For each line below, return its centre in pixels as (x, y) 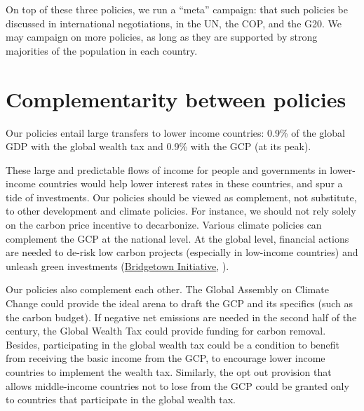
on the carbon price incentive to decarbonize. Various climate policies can (164, 225)
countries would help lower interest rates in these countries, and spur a (191, 183)
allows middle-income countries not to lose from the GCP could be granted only (177, 385)
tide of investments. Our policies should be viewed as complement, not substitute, (181, 197)
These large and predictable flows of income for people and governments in (166, 169)
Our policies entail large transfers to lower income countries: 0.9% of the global (175, 132)
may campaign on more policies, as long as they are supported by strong (162, 37)
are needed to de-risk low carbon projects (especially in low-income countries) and (182, 252)
